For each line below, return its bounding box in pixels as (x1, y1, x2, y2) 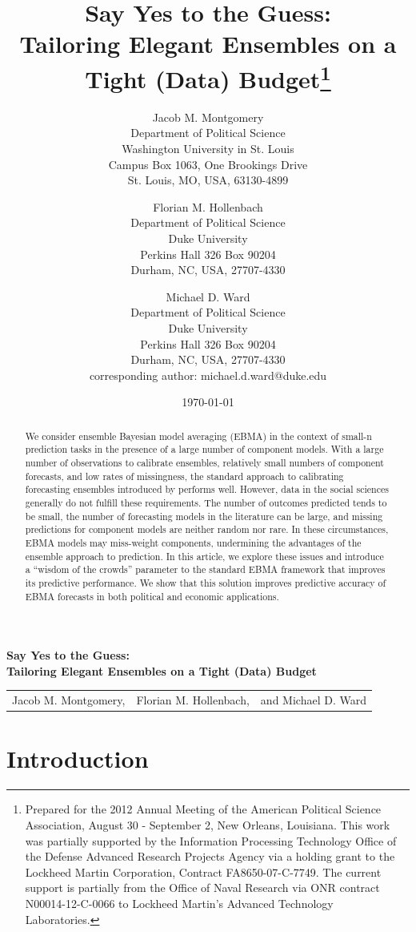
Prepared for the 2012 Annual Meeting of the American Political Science (25, 801, 382, 817)
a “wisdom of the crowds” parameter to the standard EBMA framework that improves (25, 563, 386, 576)
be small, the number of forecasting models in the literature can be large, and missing (25, 509, 383, 522)
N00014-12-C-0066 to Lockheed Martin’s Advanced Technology (25, 894, 334, 911)
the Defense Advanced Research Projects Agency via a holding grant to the (25, 848, 395, 865)
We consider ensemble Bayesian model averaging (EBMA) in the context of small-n (25, 429, 372, 442)
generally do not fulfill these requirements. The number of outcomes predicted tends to (25, 496, 387, 509)
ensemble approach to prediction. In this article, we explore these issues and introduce (25, 549, 384, 563)
